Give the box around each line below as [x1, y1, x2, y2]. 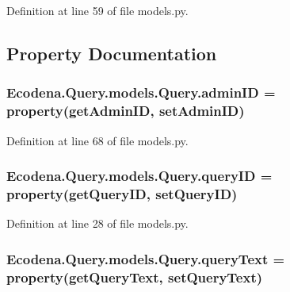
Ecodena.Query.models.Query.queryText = [6, 248, 285, 268]
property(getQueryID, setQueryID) [6, 183, 238, 203]
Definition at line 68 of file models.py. [6, 132, 189, 148]
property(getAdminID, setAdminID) [6, 101, 245, 121]
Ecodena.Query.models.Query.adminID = [6, 83, 276, 102]
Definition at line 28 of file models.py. [6, 215, 189, 232]
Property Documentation [6, 40, 217, 65]
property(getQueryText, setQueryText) [6, 267, 263, 286]
